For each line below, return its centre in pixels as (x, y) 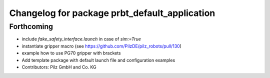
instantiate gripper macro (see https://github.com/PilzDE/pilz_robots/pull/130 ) (102, 46)
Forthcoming (31, 26)
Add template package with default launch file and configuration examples (98, 60)
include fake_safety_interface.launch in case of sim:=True (81, 39)
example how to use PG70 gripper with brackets (71, 53)
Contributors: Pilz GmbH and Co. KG (59, 67)
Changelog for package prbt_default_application (112, 13)
